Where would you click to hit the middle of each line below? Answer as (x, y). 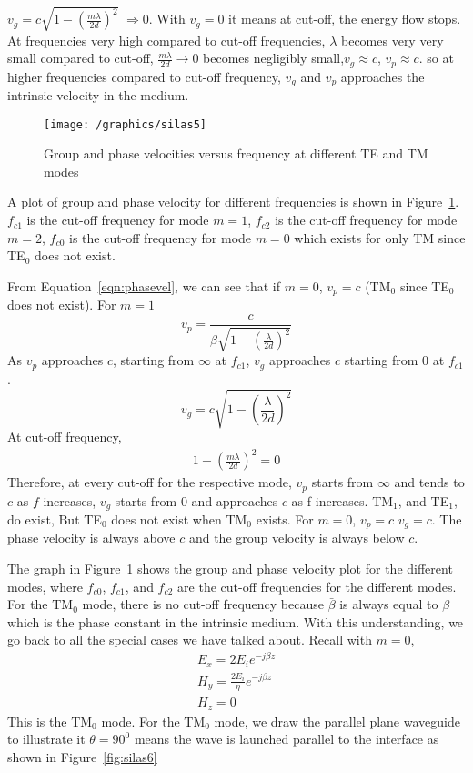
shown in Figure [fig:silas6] (82, 757)
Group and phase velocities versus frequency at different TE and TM (236, 153)
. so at (436, 58)
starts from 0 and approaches (196, 500)
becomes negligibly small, (274, 58)
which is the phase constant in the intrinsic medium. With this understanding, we (236, 621)
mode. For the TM (153, 721)
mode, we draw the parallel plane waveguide (337, 721)
